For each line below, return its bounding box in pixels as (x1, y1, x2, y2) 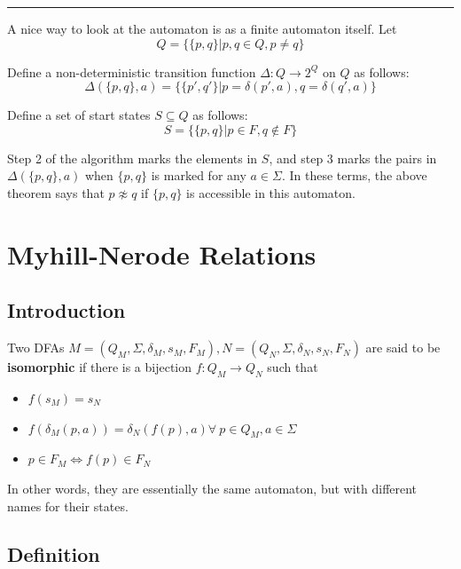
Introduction (7, 296, 126, 324)
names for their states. (7, 496, 129, 515)
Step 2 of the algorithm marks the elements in (7, 148, 258, 167)
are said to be (365, 338, 441, 357)
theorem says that (7, 183, 105, 202)
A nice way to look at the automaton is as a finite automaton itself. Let (7, 20, 397, 37)
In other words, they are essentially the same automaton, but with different (7, 478, 418, 497)
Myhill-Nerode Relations (7, 235, 316, 272)
